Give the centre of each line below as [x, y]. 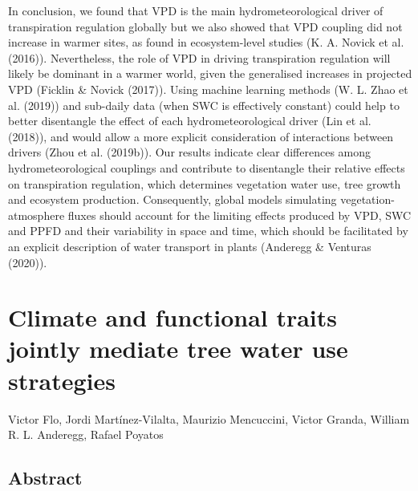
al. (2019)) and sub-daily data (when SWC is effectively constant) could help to [204, 105]
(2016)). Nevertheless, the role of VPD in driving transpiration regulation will [199, 57]
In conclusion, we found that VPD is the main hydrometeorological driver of [196, 10]
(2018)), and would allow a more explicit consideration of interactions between [201, 136]
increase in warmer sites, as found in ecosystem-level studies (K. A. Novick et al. [206, 42]
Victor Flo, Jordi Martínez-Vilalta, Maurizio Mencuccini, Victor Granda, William [209, 418]
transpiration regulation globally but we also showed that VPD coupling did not [205, 26]
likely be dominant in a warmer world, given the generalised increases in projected [210, 73]
